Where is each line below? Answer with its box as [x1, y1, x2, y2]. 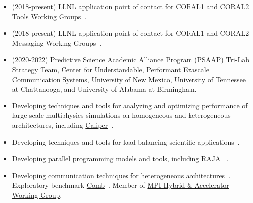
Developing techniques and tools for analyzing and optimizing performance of [12, 100, 248, 110]
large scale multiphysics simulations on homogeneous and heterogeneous [12, 110, 231, 120]
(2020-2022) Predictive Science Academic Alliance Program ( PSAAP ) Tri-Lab [12, 54, 249, 65]
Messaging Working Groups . [12, 37, 102, 48]
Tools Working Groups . [12, 11, 87, 21]
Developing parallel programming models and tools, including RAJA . [12, 153, 229, 164]
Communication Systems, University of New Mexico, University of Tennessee [12, 74, 246, 84]
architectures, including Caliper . [12, 119, 114, 130]
